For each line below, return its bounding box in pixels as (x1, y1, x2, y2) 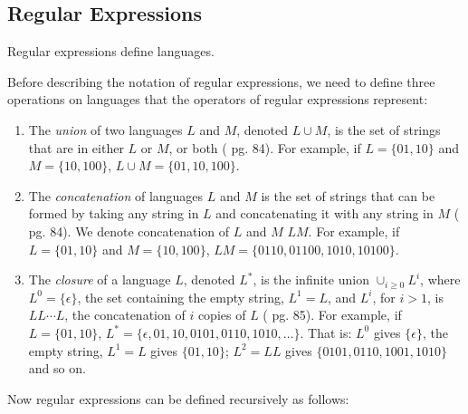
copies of (197, 305, 246, 324)
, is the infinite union (253, 270, 369, 289)
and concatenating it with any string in (215, 204, 434, 223)
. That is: (300, 323, 352, 342)
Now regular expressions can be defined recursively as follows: (7, 389, 349, 408)
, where (420, 270, 461, 289)
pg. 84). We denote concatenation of (28, 221, 230, 240)
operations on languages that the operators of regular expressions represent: (7, 90, 428, 109)
